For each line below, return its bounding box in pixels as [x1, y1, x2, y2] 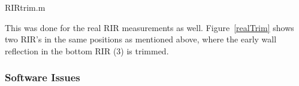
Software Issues [5, 70, 80, 85]
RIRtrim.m [5, 1, 46, 13]
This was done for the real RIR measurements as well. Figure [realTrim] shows [5, 21, 294, 33]
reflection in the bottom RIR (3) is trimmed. [5, 44, 169, 57]
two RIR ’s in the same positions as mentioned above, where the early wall [5, 33, 277, 45]
